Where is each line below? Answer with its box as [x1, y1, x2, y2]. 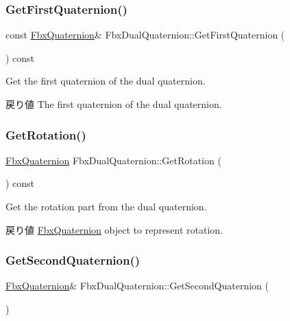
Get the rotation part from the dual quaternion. [5, 199, 207, 213]
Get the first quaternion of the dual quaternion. [5, 74, 206, 88]
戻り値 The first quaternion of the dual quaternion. [5, 97, 222, 111]
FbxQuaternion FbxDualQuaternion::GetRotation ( [5, 153, 221, 167]
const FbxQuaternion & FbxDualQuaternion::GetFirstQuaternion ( [5, 27, 285, 42]
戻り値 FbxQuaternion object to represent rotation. [5, 222, 223, 236]
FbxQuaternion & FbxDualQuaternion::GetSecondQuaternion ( [5, 278, 269, 293]
